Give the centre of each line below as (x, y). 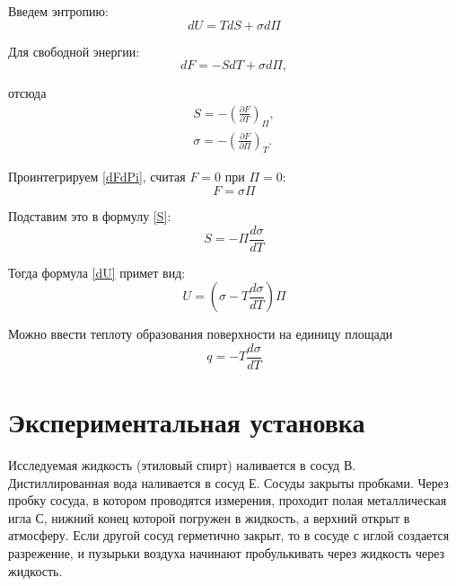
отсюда (27, 93)
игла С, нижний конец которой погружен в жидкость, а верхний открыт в (209, 517)
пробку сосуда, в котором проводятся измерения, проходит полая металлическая (228, 500)
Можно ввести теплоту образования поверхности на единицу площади (201, 334)
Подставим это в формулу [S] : (90, 216)
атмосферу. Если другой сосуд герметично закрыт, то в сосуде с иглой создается (229, 535)
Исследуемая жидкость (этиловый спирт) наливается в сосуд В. (182, 465)
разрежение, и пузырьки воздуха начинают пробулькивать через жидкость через (227, 553)
